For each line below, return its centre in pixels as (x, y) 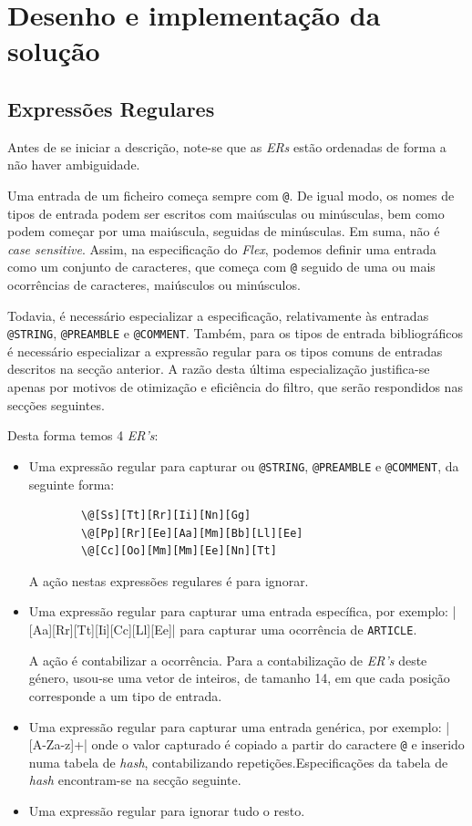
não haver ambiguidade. (74, 165)
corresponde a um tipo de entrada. (125, 695)
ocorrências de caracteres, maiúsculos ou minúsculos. (154, 285)
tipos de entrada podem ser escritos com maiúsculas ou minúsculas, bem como (226, 213)
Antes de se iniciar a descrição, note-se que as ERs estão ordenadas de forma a (227, 146)
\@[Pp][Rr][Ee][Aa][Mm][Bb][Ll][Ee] (192, 533)
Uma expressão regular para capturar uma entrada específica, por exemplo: (239, 611)
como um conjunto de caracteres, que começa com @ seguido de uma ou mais (221, 267)
